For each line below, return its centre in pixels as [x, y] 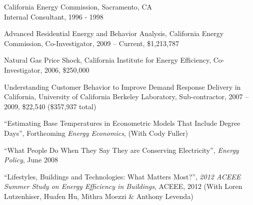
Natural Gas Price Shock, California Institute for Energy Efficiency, [108, 60]
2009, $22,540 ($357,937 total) [50, 106]
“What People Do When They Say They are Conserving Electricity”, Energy [121, 150]
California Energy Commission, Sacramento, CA [78, 7]
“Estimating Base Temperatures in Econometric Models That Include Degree [122, 123]
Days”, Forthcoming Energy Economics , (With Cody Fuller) [96, 133]
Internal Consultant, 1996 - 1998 [54, 16]
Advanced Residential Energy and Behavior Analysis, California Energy [114, 33]
